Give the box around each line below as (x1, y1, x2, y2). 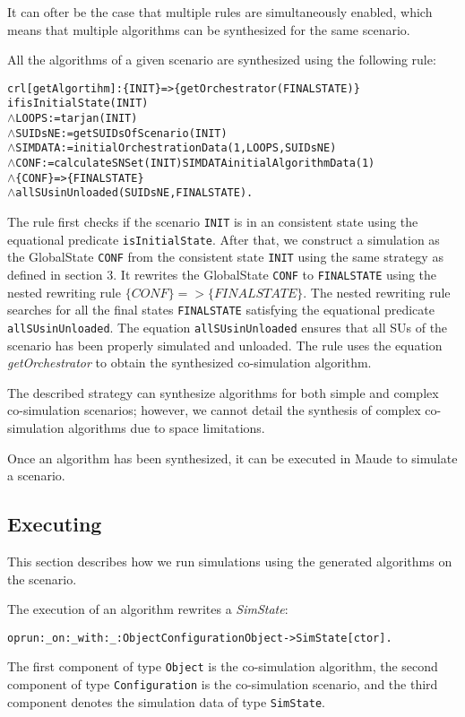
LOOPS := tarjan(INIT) (15, 112, 138, 125)
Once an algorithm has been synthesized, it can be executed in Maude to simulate (7, 448, 458, 467)
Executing (7, 510, 102, 538)
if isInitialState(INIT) (7, 97, 149, 110)
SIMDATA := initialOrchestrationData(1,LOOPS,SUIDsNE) (15, 142, 337, 155)
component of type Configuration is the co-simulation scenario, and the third (7, 675, 438, 694)
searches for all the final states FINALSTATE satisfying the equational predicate (7, 300, 435, 319)
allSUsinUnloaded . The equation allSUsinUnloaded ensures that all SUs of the (7, 317, 448, 336)
